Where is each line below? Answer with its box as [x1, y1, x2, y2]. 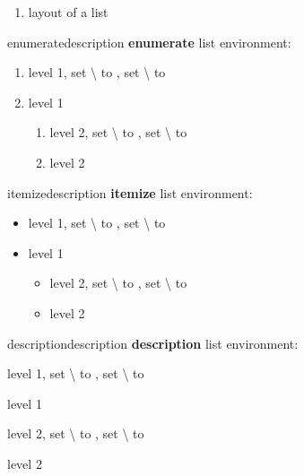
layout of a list [28, 3, 109, 21]
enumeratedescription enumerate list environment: [7, 32, 291, 51]
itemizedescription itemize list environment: [7, 183, 253, 202]
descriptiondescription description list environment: [7, 333, 299, 352]
